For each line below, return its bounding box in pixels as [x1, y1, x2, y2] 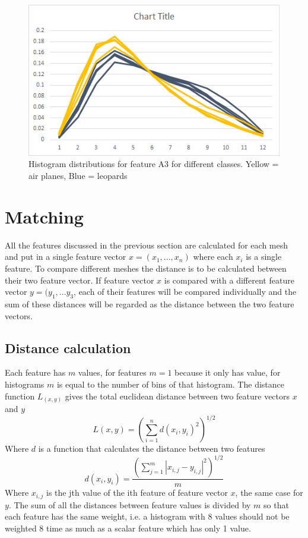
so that [263, 498, 289, 511]
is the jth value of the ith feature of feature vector [46, 486, 228, 499]
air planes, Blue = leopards [28, 169, 128, 182]
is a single [246, 250, 282, 263]
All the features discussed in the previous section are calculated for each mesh [5, 238, 288, 251]
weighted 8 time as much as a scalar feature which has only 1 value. [5, 521, 251, 534]
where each [193, 250, 233, 263]
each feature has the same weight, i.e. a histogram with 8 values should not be [5, 510, 290, 523]
